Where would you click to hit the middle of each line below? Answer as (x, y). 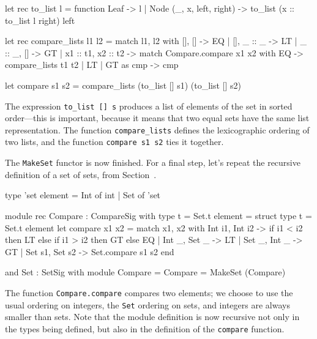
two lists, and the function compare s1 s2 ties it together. (114, 142)
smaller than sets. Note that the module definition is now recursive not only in (152, 317)
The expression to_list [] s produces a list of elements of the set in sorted (149, 106)
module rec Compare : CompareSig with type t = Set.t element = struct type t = (158, 215)
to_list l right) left (40, 20)
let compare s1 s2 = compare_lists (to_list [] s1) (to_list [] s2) (123, 85)
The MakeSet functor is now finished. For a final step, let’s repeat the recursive (153, 162)
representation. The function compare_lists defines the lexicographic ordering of (157, 129)
